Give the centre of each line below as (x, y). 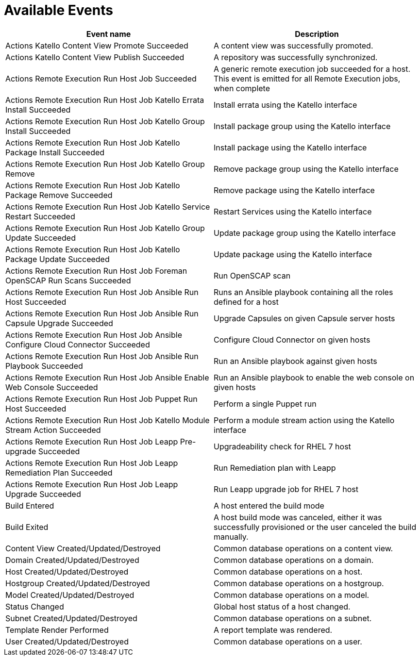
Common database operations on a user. (288, 641)
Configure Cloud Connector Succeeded (78, 344)
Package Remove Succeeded (59, 195)
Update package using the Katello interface (293, 254)
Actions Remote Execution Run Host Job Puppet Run (101, 399)
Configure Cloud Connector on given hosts (292, 339)
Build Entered (30, 505)
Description (317, 34)
